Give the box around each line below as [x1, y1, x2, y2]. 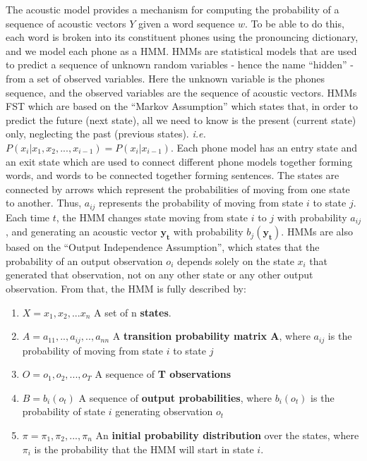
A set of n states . [93, 305, 172, 319]
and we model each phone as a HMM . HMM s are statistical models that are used [6, 43, 357, 58]
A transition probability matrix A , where [112, 328, 311, 343]
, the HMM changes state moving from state [56, 209, 248, 224]
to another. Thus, [6, 195, 82, 210]
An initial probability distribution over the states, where [95, 428, 359, 443]
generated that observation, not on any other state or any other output [6, 267, 313, 282]
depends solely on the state [176, 253, 294, 268]
